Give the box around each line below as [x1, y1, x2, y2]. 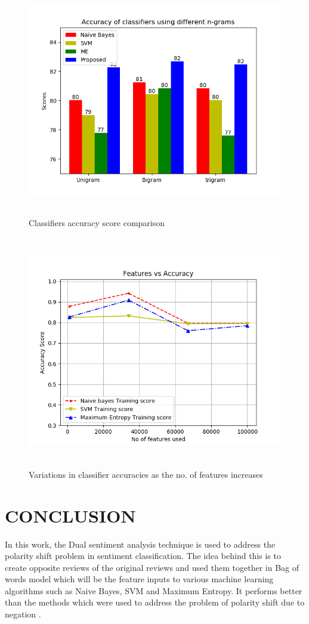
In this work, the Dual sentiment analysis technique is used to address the [5, 537, 276, 550]
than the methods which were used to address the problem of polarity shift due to [5, 596, 305, 608]
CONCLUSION [5, 503, 136, 527]
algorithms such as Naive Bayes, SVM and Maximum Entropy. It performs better [5, 584, 302, 597]
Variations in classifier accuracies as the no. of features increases [29, 468, 263, 480]
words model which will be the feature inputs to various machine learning [5, 573, 274, 585]
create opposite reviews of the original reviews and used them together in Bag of [5, 561, 299, 573]
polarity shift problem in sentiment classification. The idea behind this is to [5, 549, 281, 562]
